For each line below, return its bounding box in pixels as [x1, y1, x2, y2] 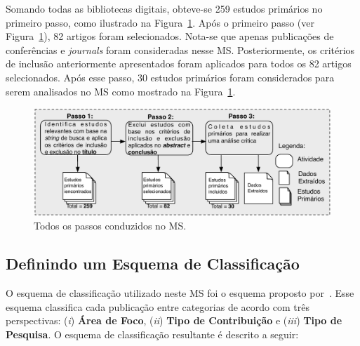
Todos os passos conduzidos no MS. [34, 218, 187, 233]
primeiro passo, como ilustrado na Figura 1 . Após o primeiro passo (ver [6, 15, 315, 29]
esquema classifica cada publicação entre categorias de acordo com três [6, 299, 309, 314]
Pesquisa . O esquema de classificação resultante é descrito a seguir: [6, 326, 299, 341]
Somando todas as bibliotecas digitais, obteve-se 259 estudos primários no [6, 1, 323, 15]
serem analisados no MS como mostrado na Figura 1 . [6, 84, 236, 98]
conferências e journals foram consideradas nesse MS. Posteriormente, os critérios [6, 42, 355, 57]
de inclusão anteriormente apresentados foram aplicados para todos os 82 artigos [6, 56, 352, 71]
